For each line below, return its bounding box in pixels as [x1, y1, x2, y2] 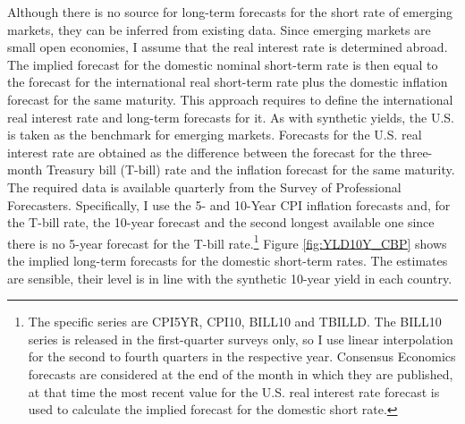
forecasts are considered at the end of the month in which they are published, [28, 364, 453, 383]
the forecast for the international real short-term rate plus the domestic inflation [7, 72, 448, 91]
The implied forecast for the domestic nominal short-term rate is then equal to [7, 55, 438, 73]
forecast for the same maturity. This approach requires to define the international [7, 89, 453, 108]
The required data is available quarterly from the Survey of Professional [7, 177, 402, 196]
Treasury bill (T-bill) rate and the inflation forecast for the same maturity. [46, 160, 455, 179]
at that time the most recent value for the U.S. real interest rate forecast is [28, 382, 440, 401]
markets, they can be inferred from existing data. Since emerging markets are [7, 20, 431, 38]
